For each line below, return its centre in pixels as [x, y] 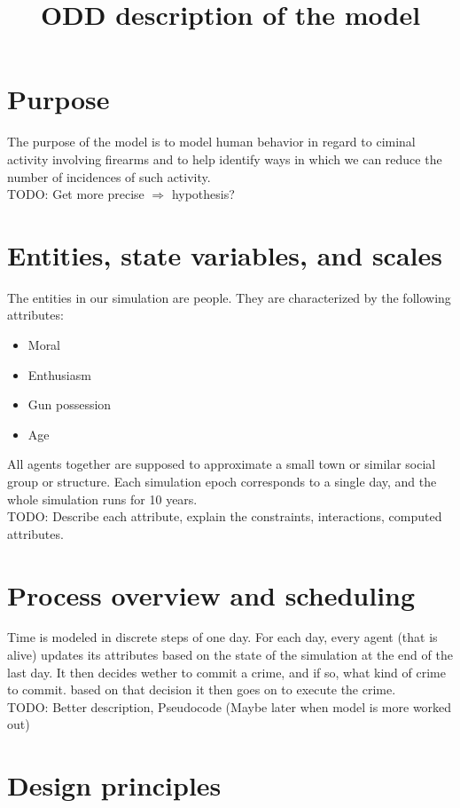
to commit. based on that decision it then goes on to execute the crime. [202, 689]
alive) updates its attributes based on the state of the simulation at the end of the [230, 655]
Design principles [114, 785]
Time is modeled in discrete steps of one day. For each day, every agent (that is [222, 637]
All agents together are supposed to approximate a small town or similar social [222, 464]
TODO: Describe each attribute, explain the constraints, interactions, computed [225, 516]
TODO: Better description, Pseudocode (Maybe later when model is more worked [230, 706]
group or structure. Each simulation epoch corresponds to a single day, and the [222, 481]
